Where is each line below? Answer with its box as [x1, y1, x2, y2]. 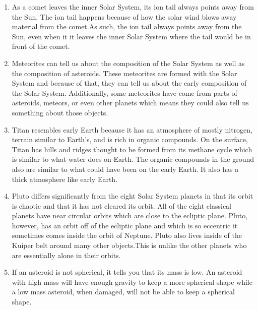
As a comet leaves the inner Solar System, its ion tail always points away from [12, 2, 254, 12]
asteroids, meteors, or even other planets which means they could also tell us [12, 97, 249, 108]
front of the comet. [12, 41, 70, 51]
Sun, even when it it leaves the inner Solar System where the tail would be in [12, 31, 251, 41]
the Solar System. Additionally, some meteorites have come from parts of [12, 87, 237, 98]
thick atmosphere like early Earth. [12, 173, 118, 184]
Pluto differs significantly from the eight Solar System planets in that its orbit [12, 191, 253, 201]
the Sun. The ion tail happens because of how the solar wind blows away [12, 11, 237, 22]
